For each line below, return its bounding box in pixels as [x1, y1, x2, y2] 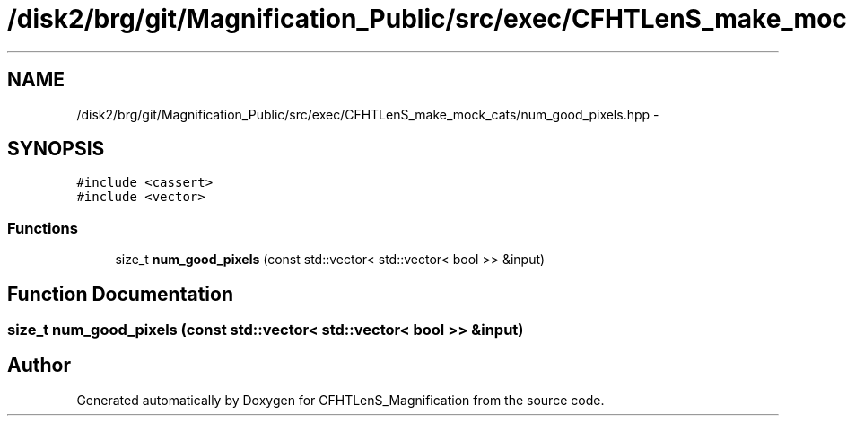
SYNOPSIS [7, 137, 105, 161]
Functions [7, 218, 78, 237]
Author [7, 354, 71, 377]
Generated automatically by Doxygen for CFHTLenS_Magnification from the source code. [76, 392, 605, 408]
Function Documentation [7, 282, 233, 305]
